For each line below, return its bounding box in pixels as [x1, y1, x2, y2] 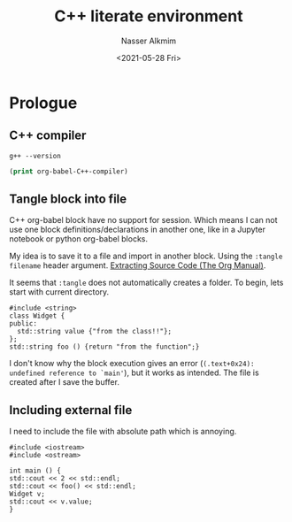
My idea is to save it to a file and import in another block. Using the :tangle [9, 250, 283, 262]
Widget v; [9, 489, 46, 499]
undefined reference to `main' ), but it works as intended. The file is [9, 367, 259, 378]
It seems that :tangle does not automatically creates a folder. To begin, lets [9, 277, 284, 288]
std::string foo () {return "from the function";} [9, 342, 200, 351]
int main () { [9, 466, 62, 475]
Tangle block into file [9, 192, 127, 207]
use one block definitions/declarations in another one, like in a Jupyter [9, 224, 265, 235]
